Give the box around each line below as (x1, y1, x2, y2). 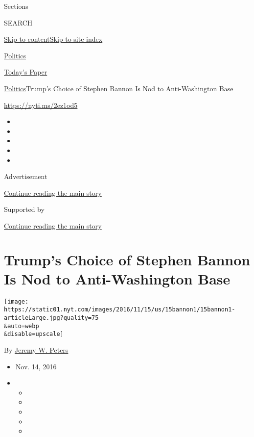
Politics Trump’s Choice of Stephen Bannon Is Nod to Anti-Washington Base (4, 83, 233, 93)
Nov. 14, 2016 (15, 361, 57, 371)
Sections (4, 1, 28, 11)
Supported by (4, 204, 45, 214)
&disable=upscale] (4, 331, 64, 338)
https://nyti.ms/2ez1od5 (4, 100, 78, 110)
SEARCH (4, 17, 33, 27)
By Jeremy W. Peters (4, 345, 69, 355)
